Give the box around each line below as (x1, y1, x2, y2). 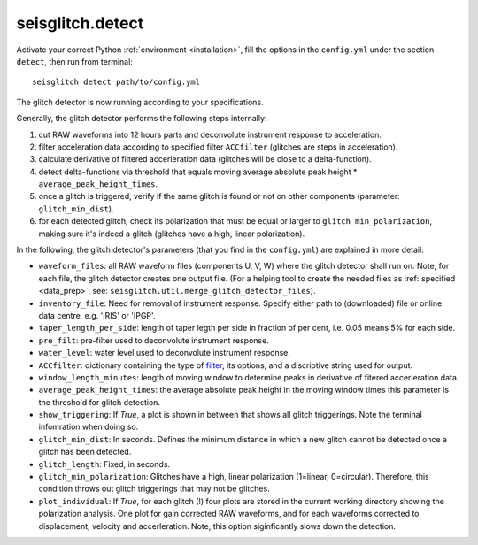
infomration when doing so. (38, 421, 139, 433)
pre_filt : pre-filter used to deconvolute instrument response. (38, 334, 269, 345)
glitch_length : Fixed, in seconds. (38, 458, 171, 469)
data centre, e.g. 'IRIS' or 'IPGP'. (38, 310, 156, 320)
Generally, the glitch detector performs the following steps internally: (16, 113, 267, 124)
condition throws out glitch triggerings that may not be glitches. (38, 483, 270, 495)
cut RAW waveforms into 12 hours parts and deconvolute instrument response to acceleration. (38, 129, 382, 140)
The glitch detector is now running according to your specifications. (16, 96, 265, 107)
